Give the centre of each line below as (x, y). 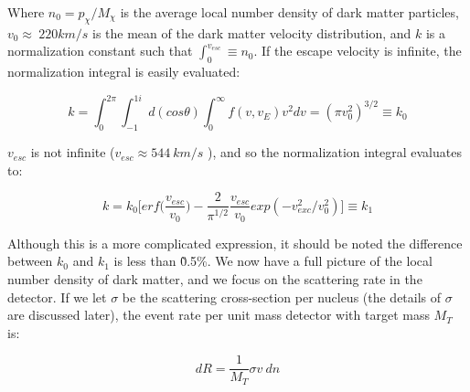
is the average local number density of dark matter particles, (289, 12)
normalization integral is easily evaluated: (124, 72)
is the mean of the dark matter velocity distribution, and (252, 32)
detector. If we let (57, 297)
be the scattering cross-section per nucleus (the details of (282, 297)
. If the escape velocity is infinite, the (358, 51)
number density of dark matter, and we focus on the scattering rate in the (215, 278)
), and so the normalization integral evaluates (335, 152)
